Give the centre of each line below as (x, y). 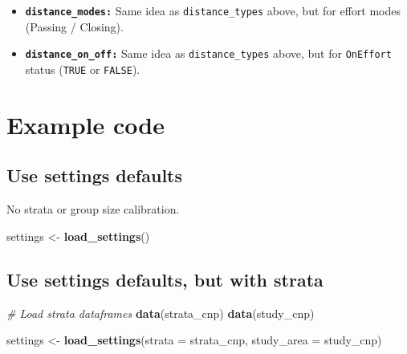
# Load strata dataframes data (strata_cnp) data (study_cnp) (161, 313)
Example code (85, 124)
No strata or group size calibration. (93, 209)
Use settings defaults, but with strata (165, 279)
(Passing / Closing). (74, 26)
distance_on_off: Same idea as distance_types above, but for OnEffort (208, 53)
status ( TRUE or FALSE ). (83, 69)
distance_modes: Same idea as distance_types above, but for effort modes (213, 10)
